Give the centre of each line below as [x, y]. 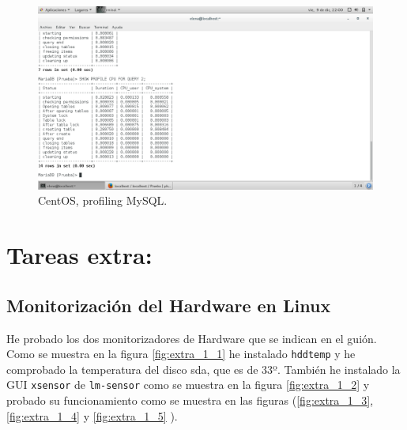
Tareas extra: [79, 255]
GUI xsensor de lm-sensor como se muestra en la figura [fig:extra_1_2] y [188, 385]
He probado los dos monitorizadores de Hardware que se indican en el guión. [192, 338]
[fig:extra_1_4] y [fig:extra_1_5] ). [92, 415]
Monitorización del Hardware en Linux [169, 305]
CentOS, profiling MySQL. [103, 200]
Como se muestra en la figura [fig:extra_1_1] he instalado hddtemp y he [181, 354]
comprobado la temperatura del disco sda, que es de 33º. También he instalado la [203, 369]
